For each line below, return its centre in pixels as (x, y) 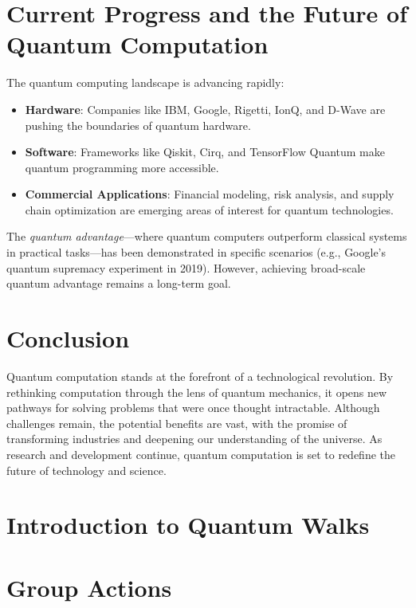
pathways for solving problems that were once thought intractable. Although (193, 408)
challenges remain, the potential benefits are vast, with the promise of (177, 423)
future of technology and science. (86, 470)
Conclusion (68, 338)
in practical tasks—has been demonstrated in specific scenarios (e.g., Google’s (196, 252)
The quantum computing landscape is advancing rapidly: (145, 82)
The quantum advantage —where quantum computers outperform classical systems (207, 236)
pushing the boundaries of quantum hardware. (138, 125)
